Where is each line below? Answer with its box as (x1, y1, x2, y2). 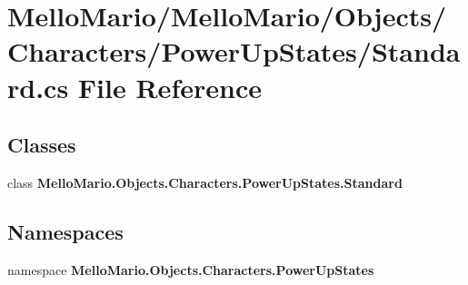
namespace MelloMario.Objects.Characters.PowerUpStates (7, 260, 374, 279)
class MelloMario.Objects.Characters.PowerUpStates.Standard (7, 172, 403, 192)
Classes (7, 131, 76, 159)
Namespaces (7, 217, 124, 245)
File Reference (77, 68, 262, 105)
